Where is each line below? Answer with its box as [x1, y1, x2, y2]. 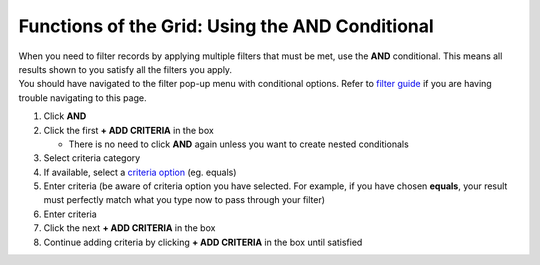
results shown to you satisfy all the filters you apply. [18, 63, 233, 75]
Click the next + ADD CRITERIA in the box [43, 222, 216, 234]
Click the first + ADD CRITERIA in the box [43, 124, 214, 136]
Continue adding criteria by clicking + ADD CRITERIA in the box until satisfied [43, 236, 363, 248]
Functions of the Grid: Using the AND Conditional [18, 15, 434, 37]
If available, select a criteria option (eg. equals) [43, 166, 237, 178]
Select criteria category [43, 152, 141, 164]
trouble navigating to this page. [18, 91, 147, 104]
